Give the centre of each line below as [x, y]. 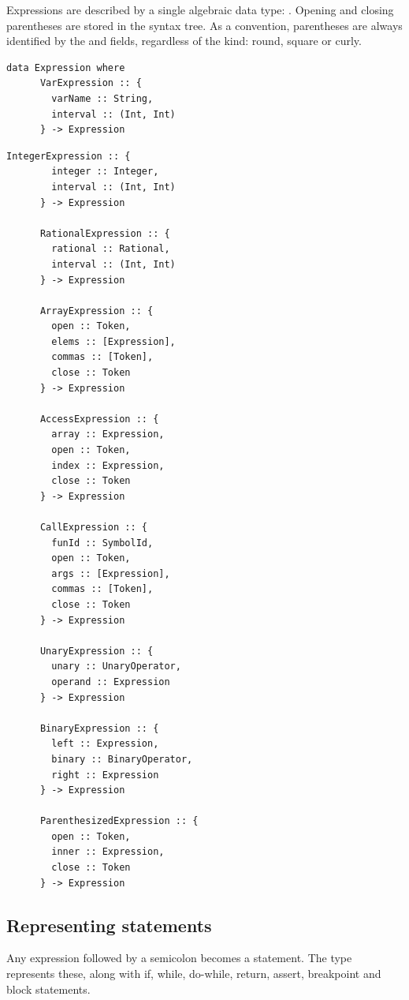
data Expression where [66, 67]
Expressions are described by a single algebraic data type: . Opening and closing [200, 9]
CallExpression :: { [93, 527]
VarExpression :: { [91, 83]
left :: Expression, [105, 744]
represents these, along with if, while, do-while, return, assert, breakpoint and [194, 974]
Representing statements [109, 925]
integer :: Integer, [105, 172]
